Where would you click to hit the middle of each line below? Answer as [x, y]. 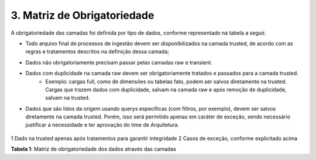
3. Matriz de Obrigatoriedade [83, 15]
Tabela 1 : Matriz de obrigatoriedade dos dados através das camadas [94, 149]
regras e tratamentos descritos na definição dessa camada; [97, 52]
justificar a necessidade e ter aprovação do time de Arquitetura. [102, 125]
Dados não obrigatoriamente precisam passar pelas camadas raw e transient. [119, 62]
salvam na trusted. [68, 98]
